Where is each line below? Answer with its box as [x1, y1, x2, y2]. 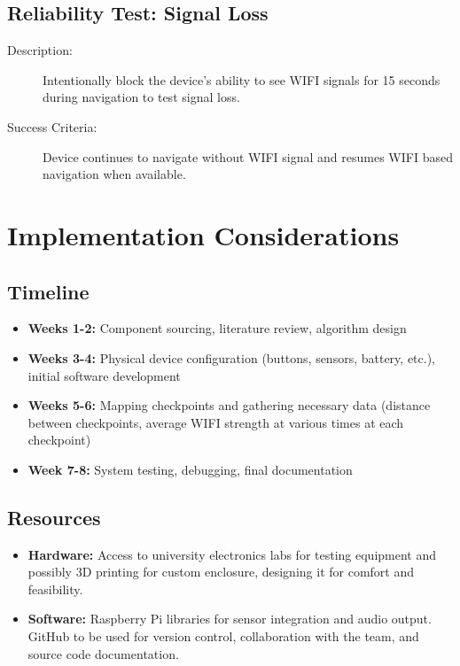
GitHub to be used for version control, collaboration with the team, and [27, 627, 419, 646]
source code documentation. [27, 644, 179, 662]
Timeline [7, 277, 90, 305]
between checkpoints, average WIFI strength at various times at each [27, 413, 404, 431]
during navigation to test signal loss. [43, 88, 240, 106]
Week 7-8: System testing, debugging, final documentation [27, 460, 353, 478]
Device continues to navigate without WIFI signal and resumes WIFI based [43, 147, 453, 166]
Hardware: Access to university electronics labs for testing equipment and [27, 545, 437, 563]
